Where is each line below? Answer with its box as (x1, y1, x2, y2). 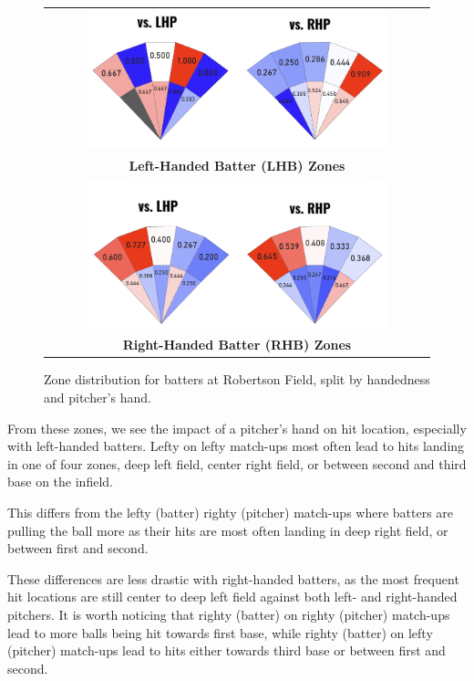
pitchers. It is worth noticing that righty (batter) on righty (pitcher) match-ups (7, 605, 450, 624)
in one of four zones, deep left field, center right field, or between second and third (7, 454, 467, 473)
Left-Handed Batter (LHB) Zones (129, 155, 345, 174)
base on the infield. (7, 472, 113, 491)
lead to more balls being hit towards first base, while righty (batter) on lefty (7, 623, 433, 642)
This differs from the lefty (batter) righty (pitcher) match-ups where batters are (7, 503, 454, 522)
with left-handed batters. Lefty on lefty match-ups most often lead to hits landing (7, 436, 465, 456)
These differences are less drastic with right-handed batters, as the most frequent (7, 569, 459, 588)
